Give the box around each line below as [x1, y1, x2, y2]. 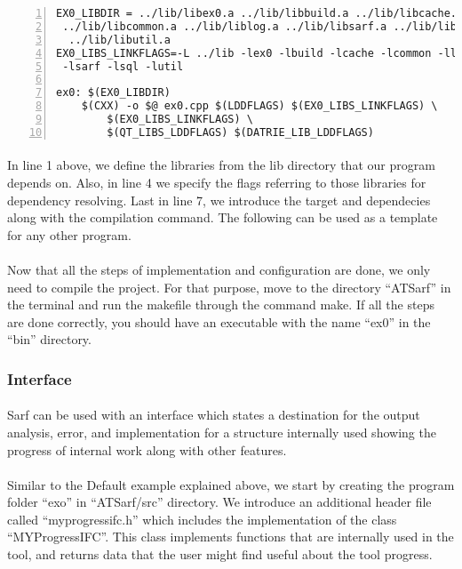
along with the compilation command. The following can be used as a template [7, 208, 438, 227]
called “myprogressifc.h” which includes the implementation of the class [7, 509, 397, 528]
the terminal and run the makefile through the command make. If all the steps [7, 295, 434, 314]
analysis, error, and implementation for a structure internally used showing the [7, 422, 436, 441]
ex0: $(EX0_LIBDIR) [56, 86, 171, 100]
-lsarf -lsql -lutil [62, 60, 184, 73]
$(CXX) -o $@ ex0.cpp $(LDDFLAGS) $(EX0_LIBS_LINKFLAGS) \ [81, 100, 438, 113]
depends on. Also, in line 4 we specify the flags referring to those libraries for [7, 172, 426, 191]
